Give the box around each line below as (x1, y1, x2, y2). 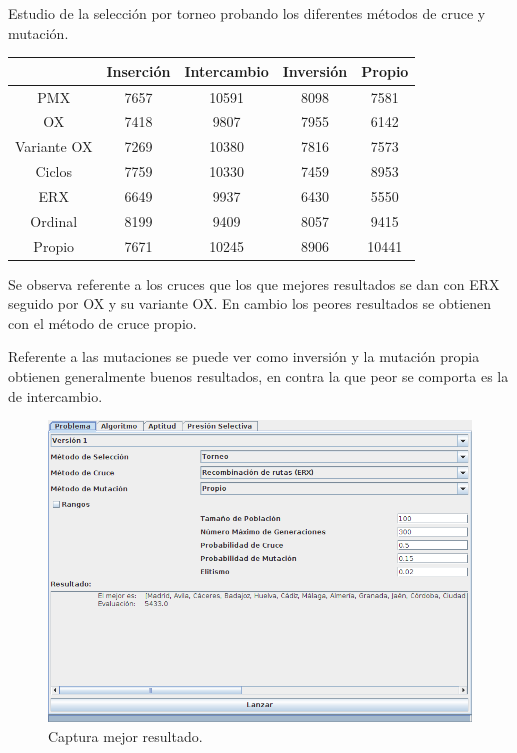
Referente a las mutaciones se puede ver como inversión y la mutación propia (8, 346, 480, 367)
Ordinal (30, 210, 78, 231)
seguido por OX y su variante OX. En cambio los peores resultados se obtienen (8, 293, 492, 314)
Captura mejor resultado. (48, 725, 203, 746)
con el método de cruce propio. (8, 312, 197, 333)
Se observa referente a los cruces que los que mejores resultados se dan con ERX (8, 273, 500, 294)
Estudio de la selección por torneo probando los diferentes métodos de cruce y (8, 3, 486, 23)
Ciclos (35, 161, 73, 182)
